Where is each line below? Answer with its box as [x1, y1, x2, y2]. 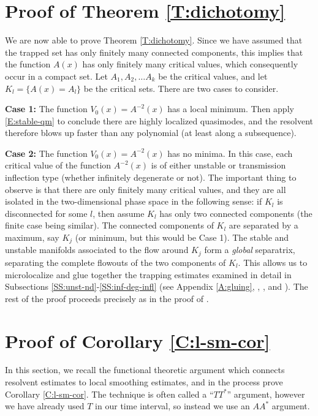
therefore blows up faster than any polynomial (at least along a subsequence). [5, 126, 297, 139]
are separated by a [229, 219, 298, 232]
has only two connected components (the [159, 206, 312, 219]
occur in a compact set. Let [5, 69, 108, 82]
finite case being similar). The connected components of [5, 219, 214, 232]
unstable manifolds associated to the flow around [5, 243, 189, 256]
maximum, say [5, 231, 59, 244]
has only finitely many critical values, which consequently [82, 58, 298, 70]
